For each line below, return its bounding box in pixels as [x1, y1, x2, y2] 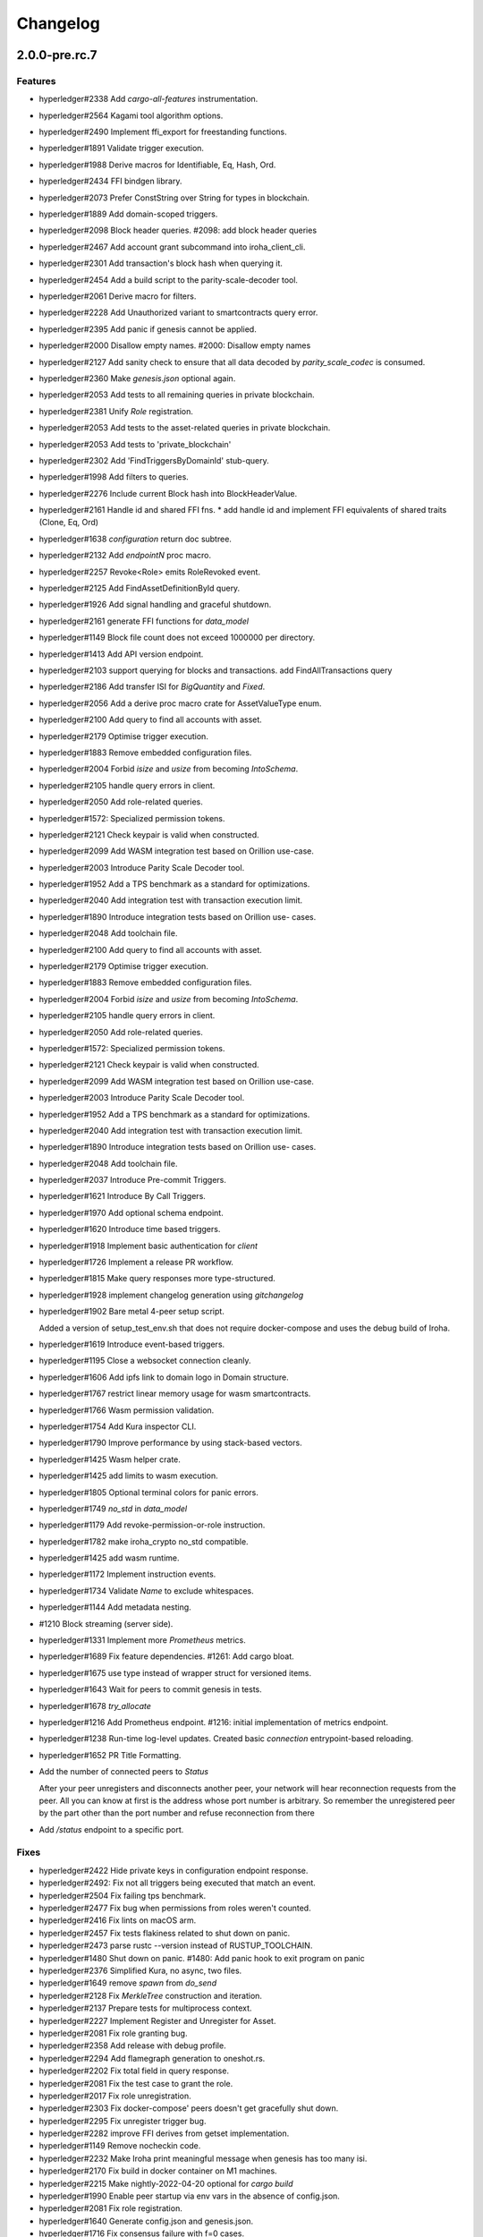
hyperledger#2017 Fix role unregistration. [38, 2090, 191, 2101]
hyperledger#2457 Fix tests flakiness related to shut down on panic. [38, 1927, 291, 1938]
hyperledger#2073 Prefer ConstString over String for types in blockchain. [38, 192, 310, 203]
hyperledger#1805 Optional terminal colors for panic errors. [38, 1486, 259, 1498]
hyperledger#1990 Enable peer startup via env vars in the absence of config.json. [38, 2190, 340, 2201]
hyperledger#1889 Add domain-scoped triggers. [38, 208, 218, 219]
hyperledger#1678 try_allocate [38, 1700, 151, 1711]
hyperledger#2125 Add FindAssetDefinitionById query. [38, 583, 241, 594]
